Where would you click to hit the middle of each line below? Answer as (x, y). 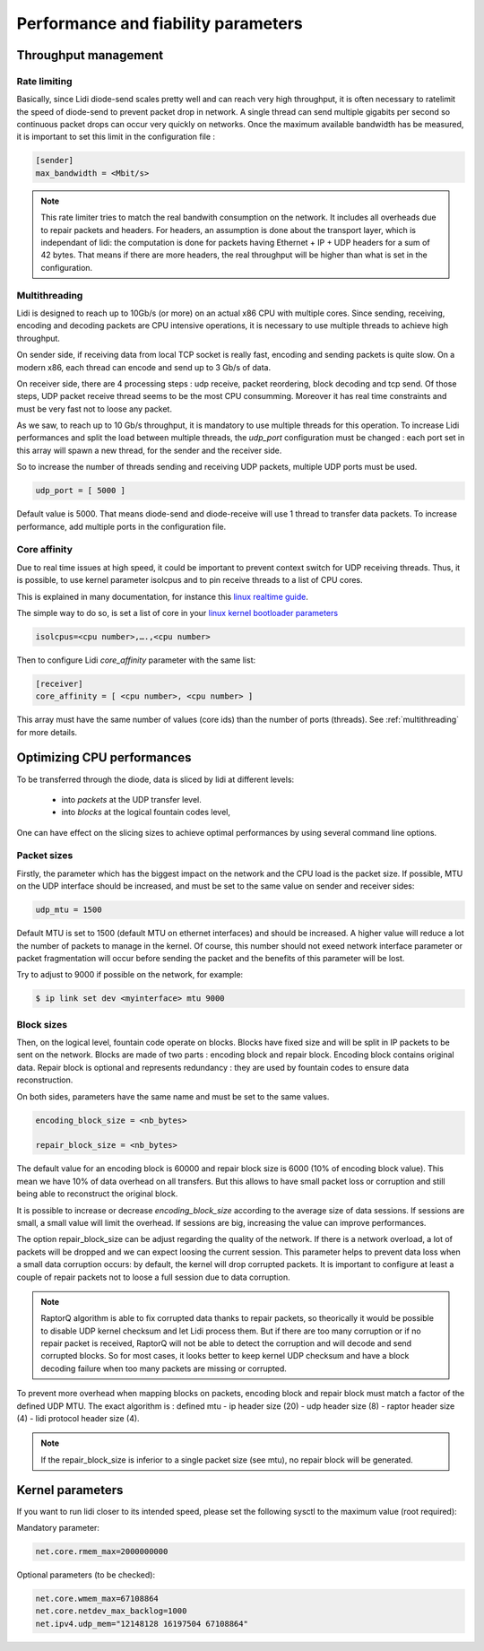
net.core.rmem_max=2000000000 (102, 1552)
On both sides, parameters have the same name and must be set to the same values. (173, 1096)
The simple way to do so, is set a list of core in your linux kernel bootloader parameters (177, 613)
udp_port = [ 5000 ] (80, 491)
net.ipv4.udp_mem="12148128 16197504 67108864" (142, 1624)
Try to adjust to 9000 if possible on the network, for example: (130, 975)
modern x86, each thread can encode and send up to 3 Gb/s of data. (144, 367)
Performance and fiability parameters (160, 23)
